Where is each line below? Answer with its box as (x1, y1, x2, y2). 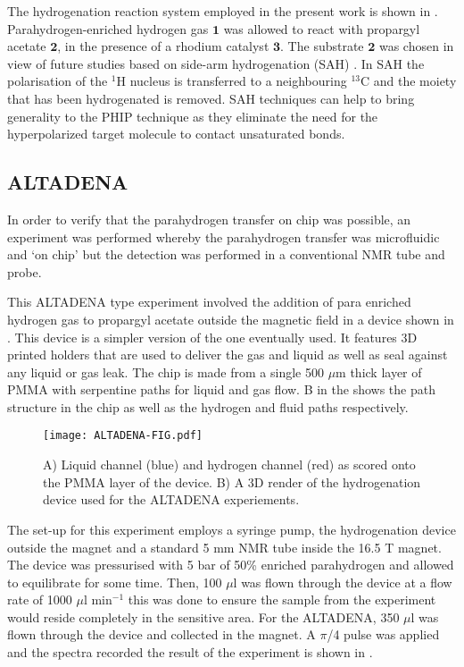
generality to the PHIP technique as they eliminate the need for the (7, 106, 378, 125)
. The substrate (280, 37, 364, 55)
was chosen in (378, 37, 454, 55)
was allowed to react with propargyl (223, 19, 420, 38)
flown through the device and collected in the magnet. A (7, 625, 316, 644)
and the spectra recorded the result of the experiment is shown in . (7, 643, 373, 662)
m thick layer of (336, 362, 422, 381)
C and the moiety (360, 72, 457, 90)
